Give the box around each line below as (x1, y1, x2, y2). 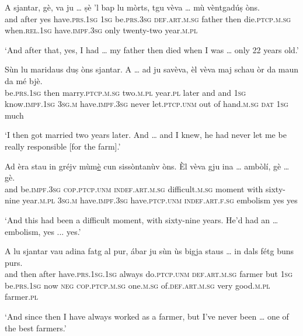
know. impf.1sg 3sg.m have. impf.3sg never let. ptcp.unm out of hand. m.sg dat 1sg (5, 98, 288, 110)
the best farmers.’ (5, 321, 67, 334)
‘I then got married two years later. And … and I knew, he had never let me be (5, 129, 287, 141)
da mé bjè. (5, 74, 43, 86)
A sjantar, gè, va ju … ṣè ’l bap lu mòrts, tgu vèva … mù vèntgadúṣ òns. (5, 1, 260, 13)
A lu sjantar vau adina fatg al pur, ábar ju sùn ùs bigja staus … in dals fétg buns (5, 245, 294, 257)
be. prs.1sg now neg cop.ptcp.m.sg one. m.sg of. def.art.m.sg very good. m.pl (5, 279, 270, 291)
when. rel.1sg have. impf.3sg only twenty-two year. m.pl (5, 24, 198, 36)
